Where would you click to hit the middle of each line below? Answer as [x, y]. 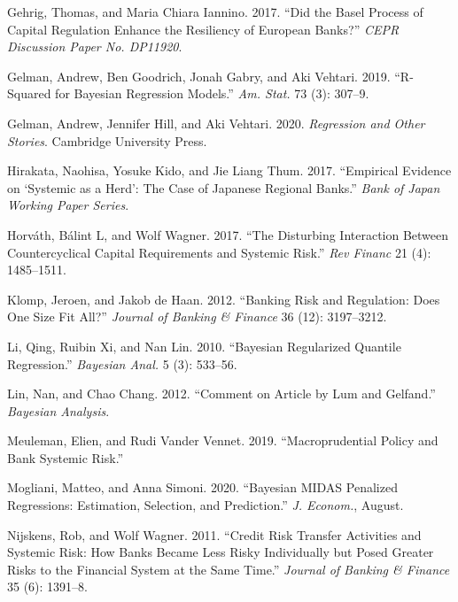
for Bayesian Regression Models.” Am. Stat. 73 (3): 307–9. [212, 93]
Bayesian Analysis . [58, 410]
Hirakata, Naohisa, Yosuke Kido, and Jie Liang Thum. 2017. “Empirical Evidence [229, 170]
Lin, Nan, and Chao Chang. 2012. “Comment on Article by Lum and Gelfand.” [221, 394]
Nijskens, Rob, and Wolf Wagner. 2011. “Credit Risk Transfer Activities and [214, 534]
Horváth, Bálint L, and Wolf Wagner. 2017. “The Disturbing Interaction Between [228, 234]
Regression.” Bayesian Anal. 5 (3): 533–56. [122, 363]
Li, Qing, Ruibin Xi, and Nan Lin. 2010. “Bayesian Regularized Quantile [204, 346]
